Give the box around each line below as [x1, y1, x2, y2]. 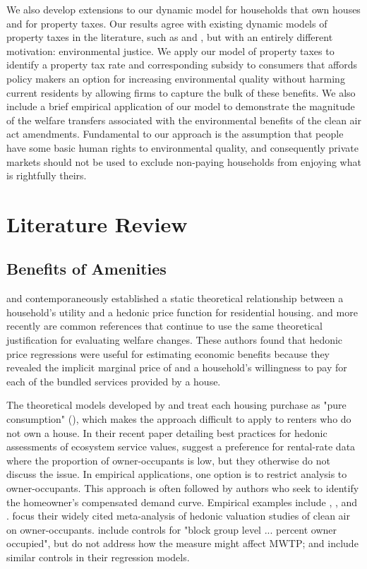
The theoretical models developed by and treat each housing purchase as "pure [6, 397, 347, 412]
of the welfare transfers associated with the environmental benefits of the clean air [6, 112, 362, 127]
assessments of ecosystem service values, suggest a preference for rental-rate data [6, 439, 356, 454]
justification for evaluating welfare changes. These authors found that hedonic [6, 333, 343, 347]
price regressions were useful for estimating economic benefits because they [6, 346, 330, 361]
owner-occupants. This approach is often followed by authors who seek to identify [6, 481, 359, 496]
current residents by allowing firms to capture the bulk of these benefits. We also [6, 85, 356, 100]
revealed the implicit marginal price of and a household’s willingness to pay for [6, 360, 347, 375]
